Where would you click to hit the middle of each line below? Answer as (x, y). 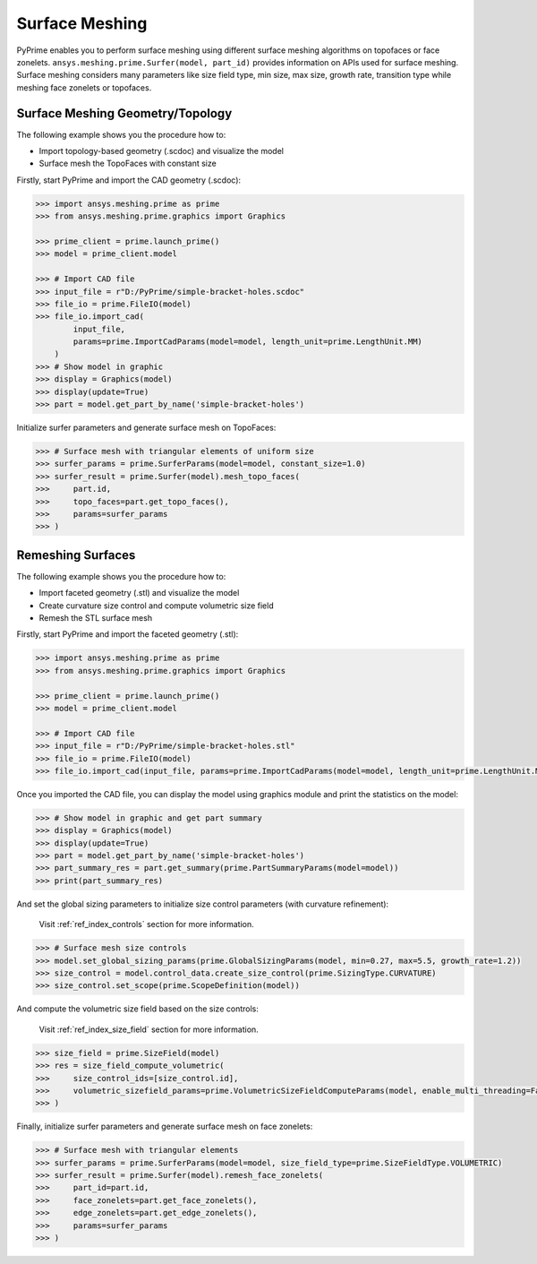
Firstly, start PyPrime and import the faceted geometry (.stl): (128, 634)
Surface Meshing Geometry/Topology (124, 113)
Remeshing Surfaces (76, 555)
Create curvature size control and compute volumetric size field (156, 606)
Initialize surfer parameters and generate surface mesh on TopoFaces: (146, 428)
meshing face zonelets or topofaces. (84, 87)
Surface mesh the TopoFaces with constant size (128, 163)
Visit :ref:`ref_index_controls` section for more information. (146, 924)
